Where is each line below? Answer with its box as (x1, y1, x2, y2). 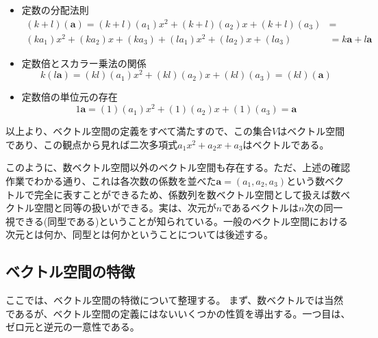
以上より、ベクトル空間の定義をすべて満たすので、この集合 (5, 124, 273, 138)
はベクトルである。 (242, 137, 329, 151)
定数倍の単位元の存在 (21, 90, 118, 104)
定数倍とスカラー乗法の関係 (21, 55, 147, 70)
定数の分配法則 (21, 3, 89, 16)
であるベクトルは (222, 200, 299, 215)
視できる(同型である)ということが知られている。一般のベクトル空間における (5, 213, 349, 228)
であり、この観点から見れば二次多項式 (5, 137, 178, 151)
